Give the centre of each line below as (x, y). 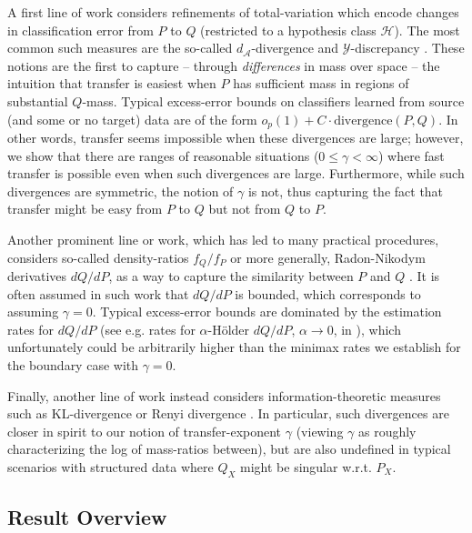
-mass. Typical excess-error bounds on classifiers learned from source (273, 101)
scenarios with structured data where (110, 466)
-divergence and (295, 48)
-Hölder (229, 329)
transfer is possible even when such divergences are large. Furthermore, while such (236, 173)
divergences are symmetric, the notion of (121, 191)
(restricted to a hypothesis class (288, 30)
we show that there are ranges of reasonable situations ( (163, 155)
